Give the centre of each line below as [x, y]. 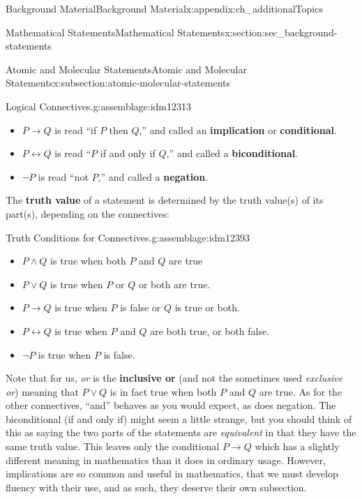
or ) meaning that [42, 391]
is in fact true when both [163, 391]
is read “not [63, 176]
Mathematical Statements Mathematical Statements [115, 32]
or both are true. [174, 284]
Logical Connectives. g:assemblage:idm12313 [99, 106]
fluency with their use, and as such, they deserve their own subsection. [156, 487]
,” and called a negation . [153, 176]
